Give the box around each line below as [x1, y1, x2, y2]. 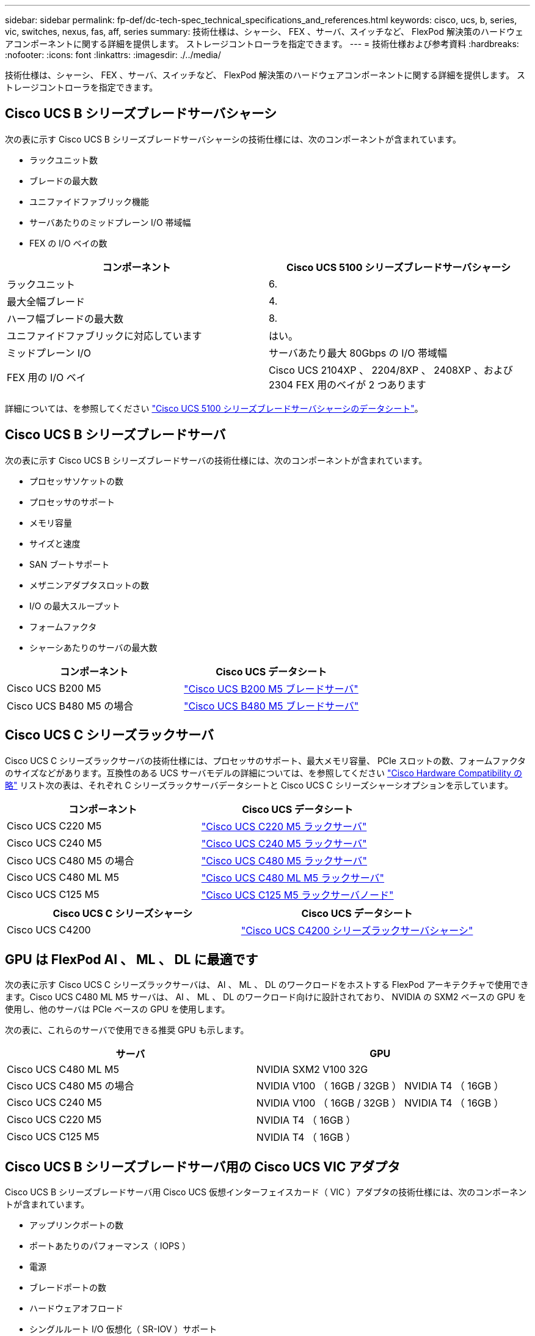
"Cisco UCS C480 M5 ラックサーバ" [201, 854, 368, 867]
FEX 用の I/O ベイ [7, 371, 86, 384]
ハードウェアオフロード [29, 1303, 123, 1314]
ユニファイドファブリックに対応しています [7, 329, 202, 342]
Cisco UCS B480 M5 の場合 [7, 699, 134, 712]
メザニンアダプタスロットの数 [29, 579, 149, 590]
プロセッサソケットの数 [29, 475, 123, 486]
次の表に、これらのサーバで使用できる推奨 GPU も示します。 [5, 1025, 249, 1036]
